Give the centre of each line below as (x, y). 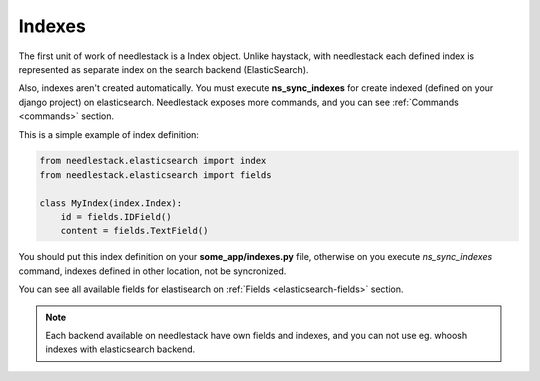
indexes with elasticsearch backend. (120, 349)
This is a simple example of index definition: (109, 134)
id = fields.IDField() (116, 217)
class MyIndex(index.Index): (111, 203)
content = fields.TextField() (134, 231)
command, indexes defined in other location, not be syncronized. (152, 271)
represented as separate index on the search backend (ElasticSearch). (163, 69)
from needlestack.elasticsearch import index (153, 161)
